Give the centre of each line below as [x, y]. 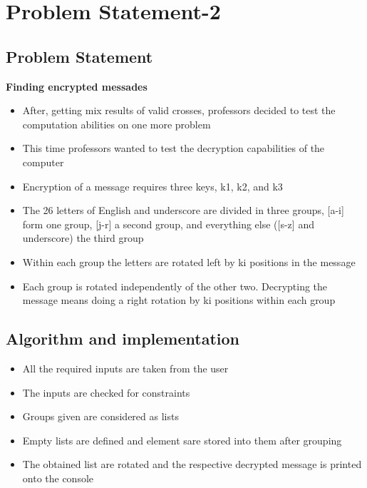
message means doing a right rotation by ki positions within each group [179, 300]
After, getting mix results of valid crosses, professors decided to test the [179, 110]
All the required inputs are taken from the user [125, 368]
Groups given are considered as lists [100, 416]
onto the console [58, 478]
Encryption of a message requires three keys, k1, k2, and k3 [153, 186]
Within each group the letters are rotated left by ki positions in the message [189, 261]
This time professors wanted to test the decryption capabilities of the [174, 148]
